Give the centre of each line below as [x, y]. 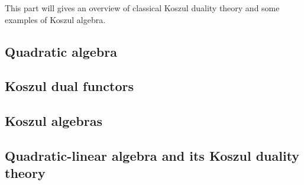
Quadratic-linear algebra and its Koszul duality [152, 155]
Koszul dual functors [69, 86]
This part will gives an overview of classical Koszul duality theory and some [142, 8]
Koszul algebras [54, 121]
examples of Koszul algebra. [55, 19]
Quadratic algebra [61, 51]
